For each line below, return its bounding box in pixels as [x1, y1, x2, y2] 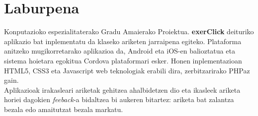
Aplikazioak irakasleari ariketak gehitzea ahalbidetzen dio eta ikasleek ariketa [4, 84, 241, 95]
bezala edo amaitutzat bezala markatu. [4, 104, 123, 114]
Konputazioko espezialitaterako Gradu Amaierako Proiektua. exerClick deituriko [4, 26, 254, 37]
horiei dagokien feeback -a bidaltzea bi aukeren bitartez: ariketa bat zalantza [4, 94, 234, 105]
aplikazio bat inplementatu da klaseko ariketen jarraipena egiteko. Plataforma [4, 36, 242, 46]
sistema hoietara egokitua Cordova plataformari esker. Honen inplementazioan [4, 55, 242, 65]
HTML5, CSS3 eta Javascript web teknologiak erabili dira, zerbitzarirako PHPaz [4, 65, 250, 75]
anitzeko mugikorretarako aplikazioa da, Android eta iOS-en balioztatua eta [4, 46, 235, 56]
